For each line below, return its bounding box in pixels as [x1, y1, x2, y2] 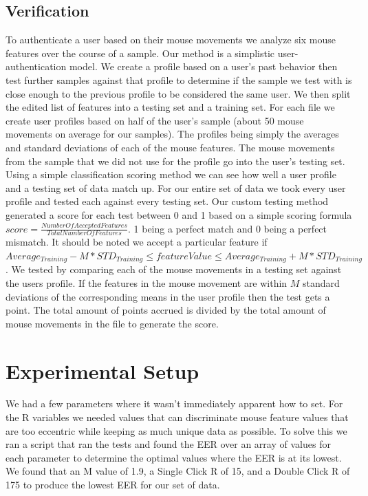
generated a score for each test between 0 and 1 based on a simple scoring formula [6, 207, 352, 222]
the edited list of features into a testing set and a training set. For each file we [6, 100, 335, 114]
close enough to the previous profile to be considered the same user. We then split [6, 86, 351, 100]
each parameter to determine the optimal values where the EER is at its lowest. [6, 450, 342, 464]
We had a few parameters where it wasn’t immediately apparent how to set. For [6, 396, 343, 411]
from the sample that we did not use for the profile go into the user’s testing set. [6, 153, 345, 168]
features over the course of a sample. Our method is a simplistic [6, 45, 275, 60]
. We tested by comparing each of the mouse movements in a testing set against [6, 262, 342, 277]
